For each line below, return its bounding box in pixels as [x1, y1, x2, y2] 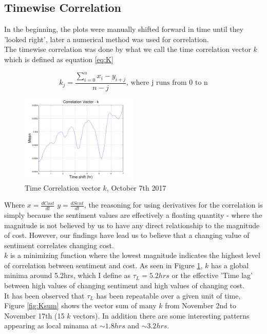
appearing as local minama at [4, 320, 98, 331]
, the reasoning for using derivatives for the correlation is [84, 199, 263, 210]
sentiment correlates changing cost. [4, 239, 114, 250]
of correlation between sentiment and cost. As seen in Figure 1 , [4, 259, 203, 270]
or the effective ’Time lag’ [171, 270, 253, 281]
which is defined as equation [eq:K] [4, 53, 113, 64]
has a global [211, 259, 249, 270]
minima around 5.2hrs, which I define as [4, 270, 131, 281]
